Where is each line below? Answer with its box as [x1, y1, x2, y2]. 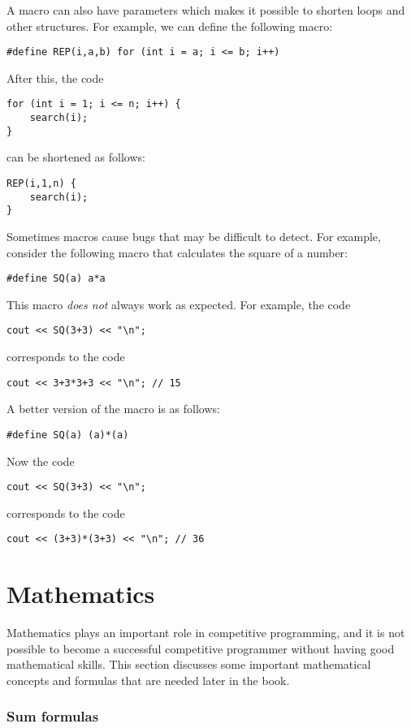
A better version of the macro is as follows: [6, 400, 220, 417]
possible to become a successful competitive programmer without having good [6, 640, 395, 657]
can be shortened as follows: [6, 149, 145, 166]
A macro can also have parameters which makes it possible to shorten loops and [6, 2, 405, 18]
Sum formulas [6, 706, 99, 726]
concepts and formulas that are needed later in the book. [6, 671, 290, 688]
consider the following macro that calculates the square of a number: [6, 243, 348, 261]
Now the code [6, 452, 75, 469]
